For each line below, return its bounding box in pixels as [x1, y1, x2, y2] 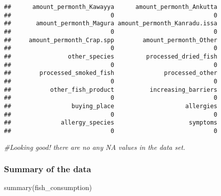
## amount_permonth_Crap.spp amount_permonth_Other [4, 36, 218, 44]
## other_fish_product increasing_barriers [4, 86, 218, 93]
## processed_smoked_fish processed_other [4, 69, 218, 77]
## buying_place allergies [4, 102, 218, 110]
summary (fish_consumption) [4, 182, 92, 193]
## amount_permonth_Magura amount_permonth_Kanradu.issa [4, 20, 218, 27]
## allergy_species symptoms [4, 119, 218, 127]
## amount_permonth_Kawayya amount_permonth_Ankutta [4, 3, 218, 10]
